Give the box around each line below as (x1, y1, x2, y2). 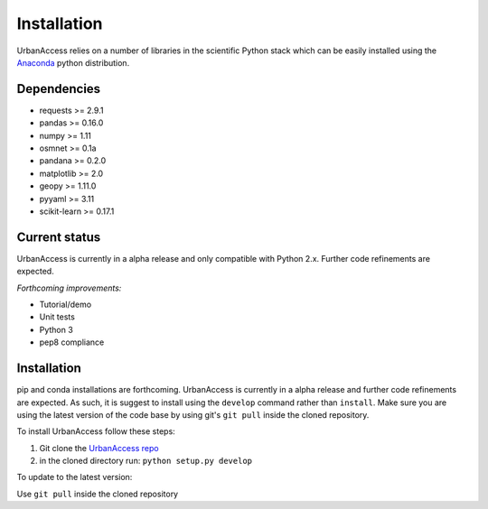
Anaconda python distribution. (16, 57, 130, 68)
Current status (16, 229, 101, 245)
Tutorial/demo (39, 299, 92, 310)
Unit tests (39, 311, 76, 322)
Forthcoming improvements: (16, 282, 122, 293)
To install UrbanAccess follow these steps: (16, 426, 175, 437)
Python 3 (39, 324, 74, 335)
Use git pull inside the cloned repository (16, 488, 179, 499)
